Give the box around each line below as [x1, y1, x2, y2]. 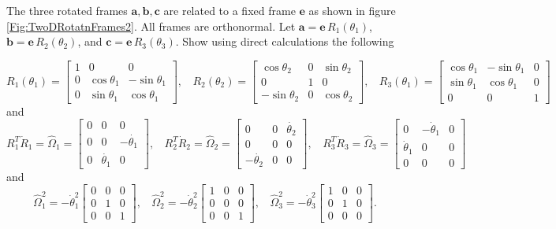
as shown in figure [308, 2, 396, 18]
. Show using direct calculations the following [175, 33, 394, 50]
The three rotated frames [6, 2, 128, 18]
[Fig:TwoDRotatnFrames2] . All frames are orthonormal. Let [6, 17, 296, 34]
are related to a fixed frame [163, 2, 296, 18]
